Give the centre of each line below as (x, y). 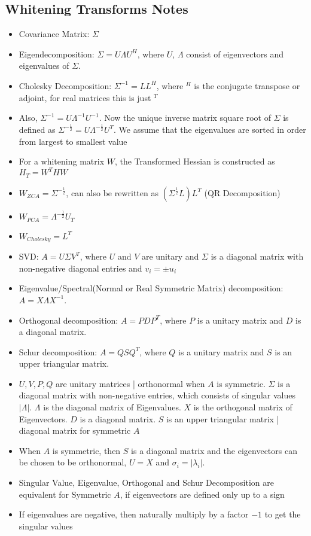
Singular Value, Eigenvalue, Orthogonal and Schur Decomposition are (146, 482)
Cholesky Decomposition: (65, 85)
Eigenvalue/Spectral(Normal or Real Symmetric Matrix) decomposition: (151, 288)
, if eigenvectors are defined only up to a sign (202, 494)
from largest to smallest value (73, 141)
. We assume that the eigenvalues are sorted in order (210, 130)
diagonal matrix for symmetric (75, 430)
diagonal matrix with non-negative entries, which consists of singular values (157, 395)
